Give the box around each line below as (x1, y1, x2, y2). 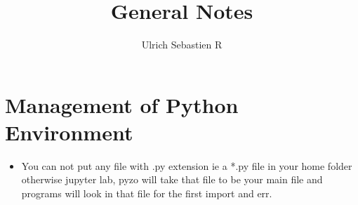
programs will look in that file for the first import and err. (21, 186, 272, 201)
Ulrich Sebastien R (141, 37, 223, 52)
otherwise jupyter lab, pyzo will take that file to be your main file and (21, 172, 323, 187)
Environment (5, 117, 133, 146)
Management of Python (5, 90, 239, 119)
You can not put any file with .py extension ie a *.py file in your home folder (21, 158, 352, 173)
